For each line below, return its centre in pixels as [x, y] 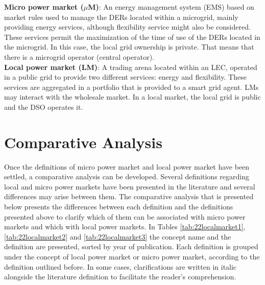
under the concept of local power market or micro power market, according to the [132, 256]
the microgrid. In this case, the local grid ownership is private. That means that [129, 47]
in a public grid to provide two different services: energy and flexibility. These [125, 77]
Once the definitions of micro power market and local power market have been [127, 166]
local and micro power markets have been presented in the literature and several [130, 186]
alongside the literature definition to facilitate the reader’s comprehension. [120, 277]
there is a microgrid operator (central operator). [79, 56]
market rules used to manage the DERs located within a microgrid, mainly [121, 17]
